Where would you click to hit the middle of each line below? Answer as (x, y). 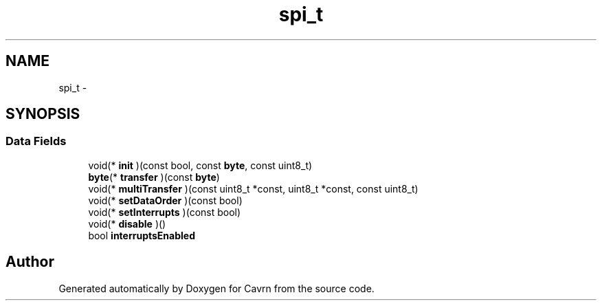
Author (30, 262)
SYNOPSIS (43, 114)
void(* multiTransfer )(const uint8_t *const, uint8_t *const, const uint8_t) (253, 188)
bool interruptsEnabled (142, 235)
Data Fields (36, 141)
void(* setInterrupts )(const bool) (165, 212)
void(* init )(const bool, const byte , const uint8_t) (200, 165)
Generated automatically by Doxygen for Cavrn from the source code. (216, 288)
